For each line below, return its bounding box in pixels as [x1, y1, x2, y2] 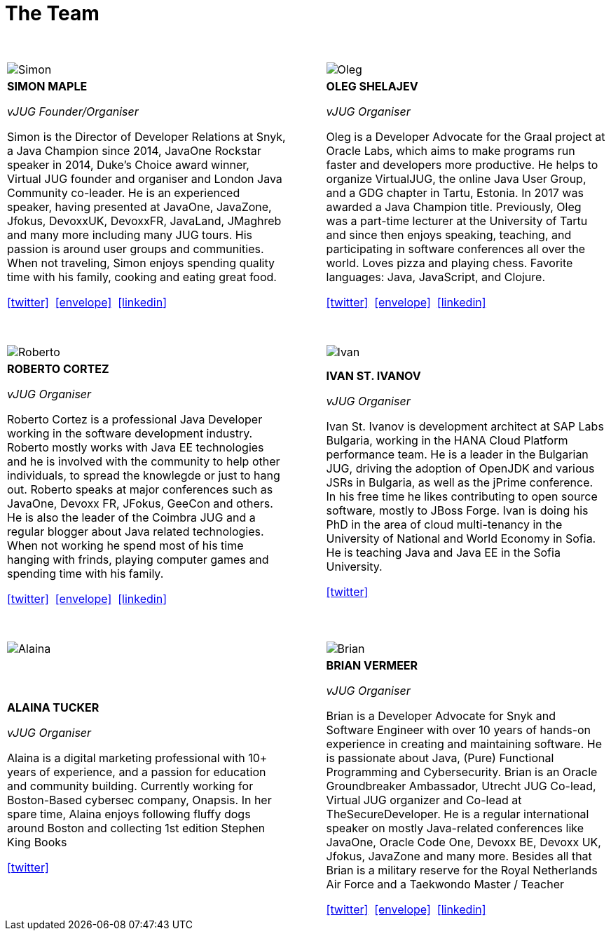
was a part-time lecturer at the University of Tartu [326, 213, 588, 228]
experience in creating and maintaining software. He [326, 736, 602, 751]
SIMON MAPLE [7, 79, 88, 93]
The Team [5, 1, 99, 25]
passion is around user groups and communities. [7, 241, 264, 256]
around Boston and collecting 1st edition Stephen [7, 820, 266, 835]
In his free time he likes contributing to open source [326, 489, 598, 503]
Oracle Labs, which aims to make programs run [326, 143, 575, 158]
